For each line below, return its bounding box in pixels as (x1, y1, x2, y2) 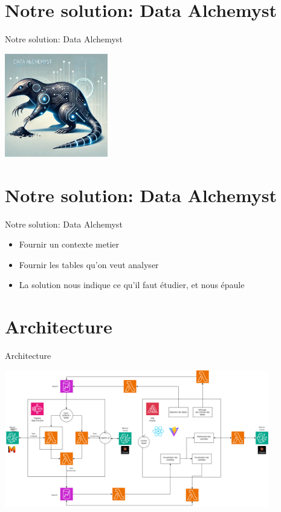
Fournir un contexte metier (19, 238, 120, 251)
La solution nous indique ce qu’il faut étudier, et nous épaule (19, 278, 245, 291)
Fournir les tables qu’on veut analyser (19, 258, 159, 271)
